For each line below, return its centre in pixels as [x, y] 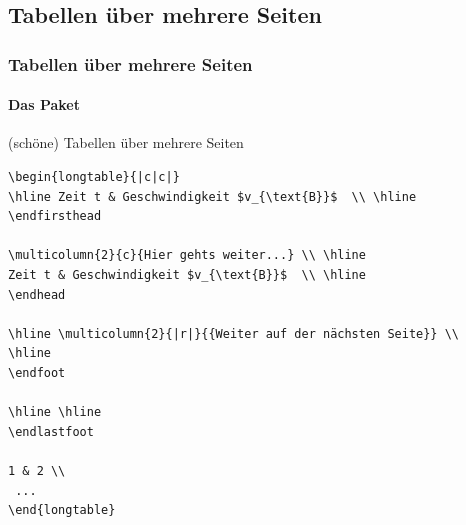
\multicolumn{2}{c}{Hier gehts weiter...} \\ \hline [187, 255]
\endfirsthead [55, 216]
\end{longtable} [62, 510]
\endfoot [37, 372]
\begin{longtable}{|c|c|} [94, 177]
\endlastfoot [51, 431]
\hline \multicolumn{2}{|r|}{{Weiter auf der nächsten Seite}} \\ [234, 333]
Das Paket [44, 104]
